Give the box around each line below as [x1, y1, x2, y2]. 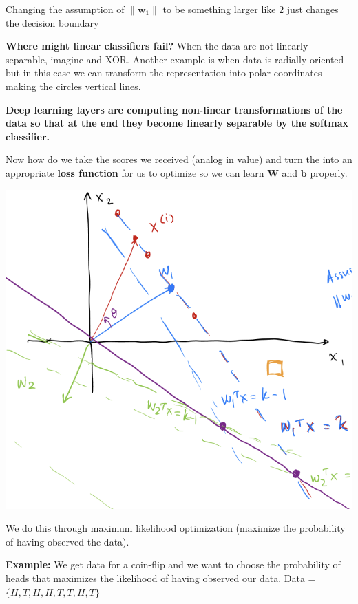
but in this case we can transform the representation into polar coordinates [6, 65, 322, 80]
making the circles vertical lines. [6, 78, 141, 93]
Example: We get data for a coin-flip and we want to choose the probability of [6, 557, 341, 572]
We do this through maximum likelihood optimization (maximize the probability [6, 521, 346, 535]
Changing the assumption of [6, 2, 125, 16]
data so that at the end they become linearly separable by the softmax [6, 116, 349, 130]
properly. [310, 165, 348, 180]
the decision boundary [6, 15, 99, 30]
